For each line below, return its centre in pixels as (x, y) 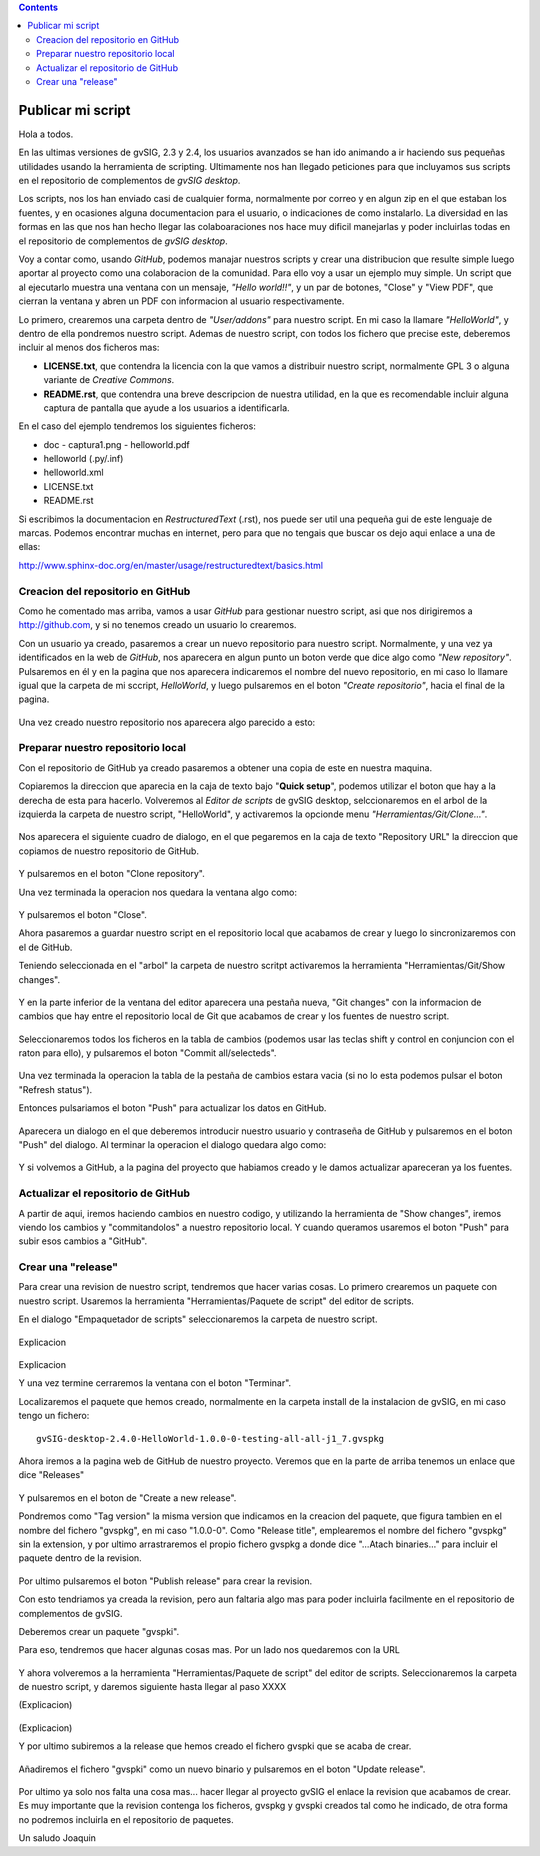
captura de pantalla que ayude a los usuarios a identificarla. (166, 407)
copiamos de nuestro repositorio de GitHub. (109, 851)
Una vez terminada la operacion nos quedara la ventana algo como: (157, 892)
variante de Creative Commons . (109, 380)
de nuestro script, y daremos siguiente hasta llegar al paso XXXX (152, 1687)
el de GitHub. (45, 947)
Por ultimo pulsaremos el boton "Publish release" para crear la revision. (165, 1581)
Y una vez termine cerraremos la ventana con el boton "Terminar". (155, 1383)
